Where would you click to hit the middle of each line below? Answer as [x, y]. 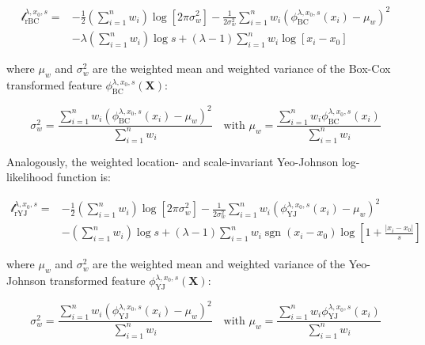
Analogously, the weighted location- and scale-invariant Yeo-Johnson [173, 161]
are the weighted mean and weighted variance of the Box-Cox [242, 68]
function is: [83, 177]
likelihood [30, 177]
